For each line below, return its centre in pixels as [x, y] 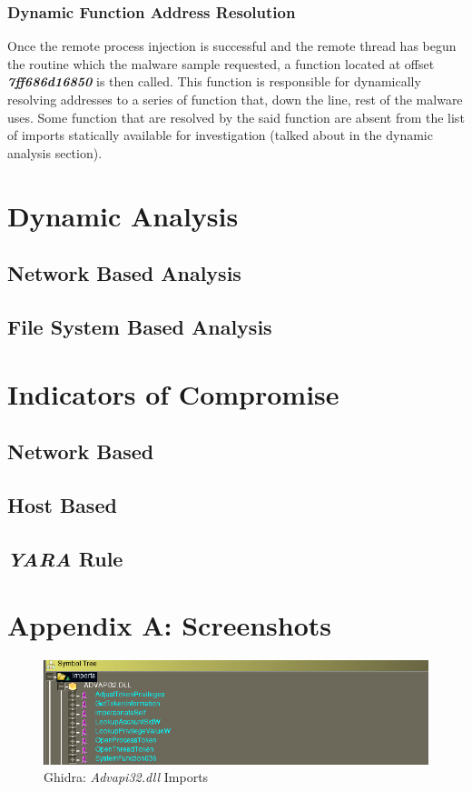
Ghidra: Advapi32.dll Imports [126, 777]
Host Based [62, 504]
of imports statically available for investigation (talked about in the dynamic [220, 135]
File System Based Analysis [140, 326]
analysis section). [55, 152]
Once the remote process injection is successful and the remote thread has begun [232, 46]
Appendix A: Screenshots [170, 625]
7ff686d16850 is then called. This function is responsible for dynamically [214, 81]
